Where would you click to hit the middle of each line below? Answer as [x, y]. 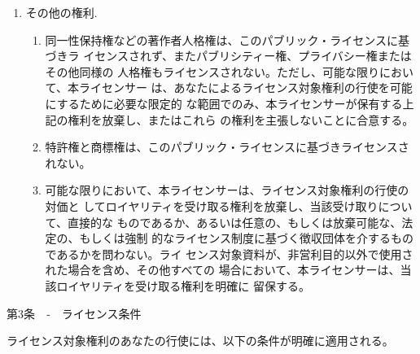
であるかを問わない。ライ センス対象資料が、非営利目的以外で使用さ [229, 253]
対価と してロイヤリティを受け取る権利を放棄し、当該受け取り [212, 205]
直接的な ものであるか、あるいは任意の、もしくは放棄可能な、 [234, 222]
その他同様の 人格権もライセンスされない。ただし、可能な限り [212, 71]
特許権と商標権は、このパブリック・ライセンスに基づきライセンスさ [227, 147]
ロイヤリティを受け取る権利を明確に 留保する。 [183, 285]
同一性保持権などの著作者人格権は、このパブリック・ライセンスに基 [227, 39]
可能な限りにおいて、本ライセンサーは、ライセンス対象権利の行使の [227, 190]
